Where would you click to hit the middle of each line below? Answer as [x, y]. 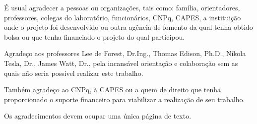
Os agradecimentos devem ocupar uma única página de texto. [98, 116]
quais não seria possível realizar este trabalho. [74, 73]
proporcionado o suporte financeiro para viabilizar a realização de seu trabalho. [125, 99]
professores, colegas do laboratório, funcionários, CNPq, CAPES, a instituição [123, 17]
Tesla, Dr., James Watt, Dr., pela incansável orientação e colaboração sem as [121, 63]
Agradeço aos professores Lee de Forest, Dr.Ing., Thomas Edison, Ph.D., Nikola [125, 53]
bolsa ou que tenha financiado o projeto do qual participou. [95, 36]
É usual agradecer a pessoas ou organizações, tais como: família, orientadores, [122, 7]
